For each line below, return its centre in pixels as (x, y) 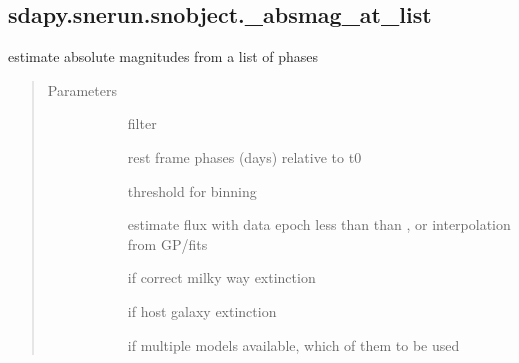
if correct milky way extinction (221, 277)
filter (142, 123)
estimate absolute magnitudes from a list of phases (163, 56)
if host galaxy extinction (202, 310)
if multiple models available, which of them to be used (293, 344)
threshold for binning (192, 190)
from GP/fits (167, 243)
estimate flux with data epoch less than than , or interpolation (319, 224)
